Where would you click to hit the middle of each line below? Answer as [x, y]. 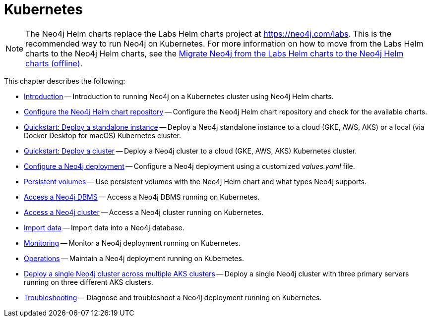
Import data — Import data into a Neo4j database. [104, 227]
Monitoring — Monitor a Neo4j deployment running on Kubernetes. [132, 243]
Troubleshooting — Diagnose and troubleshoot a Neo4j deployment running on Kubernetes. [173, 297]
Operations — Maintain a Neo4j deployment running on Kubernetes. [134, 258]
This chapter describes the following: [65, 81]
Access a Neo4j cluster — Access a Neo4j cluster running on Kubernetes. [144, 212]
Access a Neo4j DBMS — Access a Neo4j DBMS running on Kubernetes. [142, 197]
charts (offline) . [54, 63]
